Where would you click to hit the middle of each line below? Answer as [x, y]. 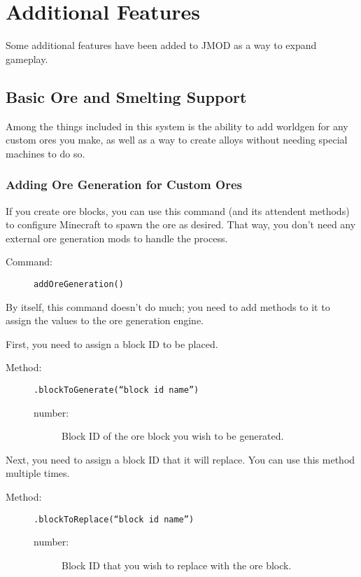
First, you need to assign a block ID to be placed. [112, 343]
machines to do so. [45, 153]
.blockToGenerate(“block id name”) [116, 390]
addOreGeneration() [79, 284]
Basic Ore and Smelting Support [126, 96]
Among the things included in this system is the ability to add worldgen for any [177, 126]
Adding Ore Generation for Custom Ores [124, 185]
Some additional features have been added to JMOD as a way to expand [161, 45]
